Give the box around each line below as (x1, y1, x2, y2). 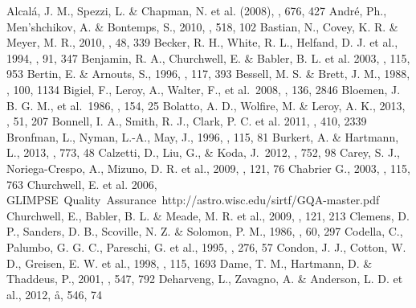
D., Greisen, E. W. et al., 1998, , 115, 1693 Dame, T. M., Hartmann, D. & (6, 254, 373, 271)
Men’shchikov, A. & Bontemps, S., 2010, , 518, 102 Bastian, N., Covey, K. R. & (6, 18, 398, 35)
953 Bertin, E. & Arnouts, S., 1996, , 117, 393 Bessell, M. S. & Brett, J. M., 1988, (6, 65, 410, 82)
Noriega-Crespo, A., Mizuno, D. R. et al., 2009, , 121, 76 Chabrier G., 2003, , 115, (6, 159, 410, 176)
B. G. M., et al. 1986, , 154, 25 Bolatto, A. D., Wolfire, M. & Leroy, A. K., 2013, (6, 97, 406, 113)
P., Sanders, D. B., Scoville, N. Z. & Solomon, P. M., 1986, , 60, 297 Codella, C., (6, 223, 403, 240)
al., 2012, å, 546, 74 (6, 285, 102, 302)
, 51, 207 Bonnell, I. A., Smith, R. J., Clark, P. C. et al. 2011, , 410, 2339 (6, 113, 367, 129)
